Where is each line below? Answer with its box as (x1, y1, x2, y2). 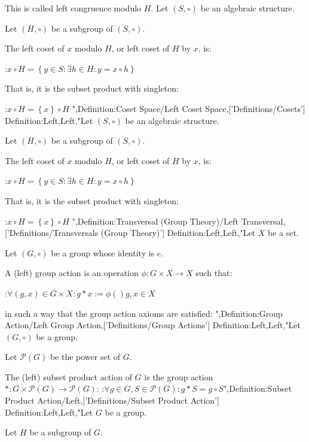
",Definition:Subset (224, 382, 292, 395)
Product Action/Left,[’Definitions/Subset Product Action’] (5, 394, 219, 407)
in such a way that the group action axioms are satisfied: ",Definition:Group (5, 307, 283, 319)
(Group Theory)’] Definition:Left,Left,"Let (100, 226, 256, 239)
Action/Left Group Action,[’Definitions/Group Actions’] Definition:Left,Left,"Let (5, 319, 301, 331)
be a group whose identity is (51, 246, 155, 259)
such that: (195, 267, 232, 279)
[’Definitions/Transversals (5, 226, 99, 239)
